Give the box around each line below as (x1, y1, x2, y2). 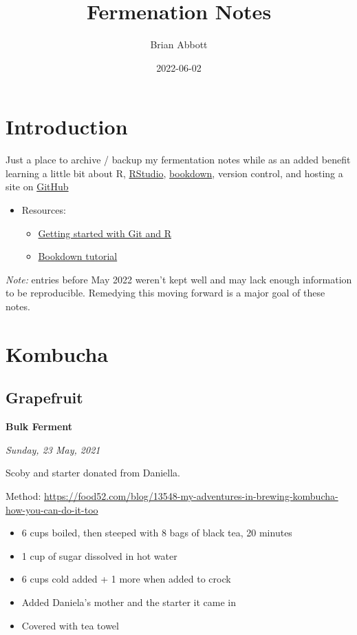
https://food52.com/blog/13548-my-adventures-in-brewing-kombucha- (44, 488, 338, 503)
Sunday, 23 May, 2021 (6, 442, 100, 456)
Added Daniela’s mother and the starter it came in (21, 594, 236, 609)
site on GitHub (6, 179, 69, 194)
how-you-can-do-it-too (6, 502, 98, 516)
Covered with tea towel (21, 618, 119, 632)
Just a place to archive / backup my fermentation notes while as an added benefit (6, 152, 351, 167)
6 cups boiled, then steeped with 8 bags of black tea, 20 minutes (21, 525, 292, 540)
